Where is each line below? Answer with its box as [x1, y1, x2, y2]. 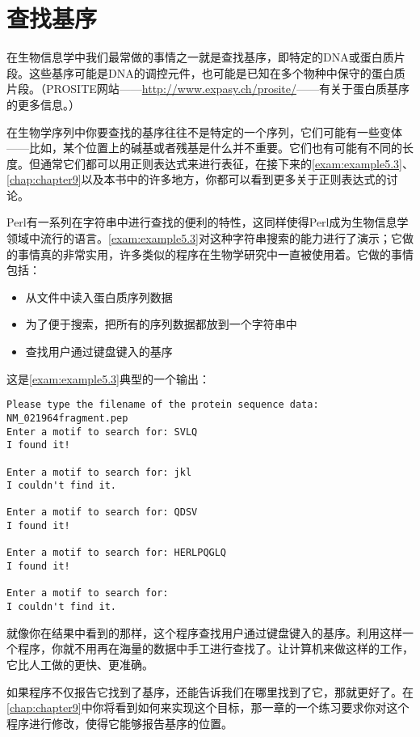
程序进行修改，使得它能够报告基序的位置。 [6, 714, 233, 731]
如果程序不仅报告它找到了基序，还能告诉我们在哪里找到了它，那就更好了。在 [6, 683, 414, 700]
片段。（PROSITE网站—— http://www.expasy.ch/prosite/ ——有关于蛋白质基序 [6, 80, 409, 97]
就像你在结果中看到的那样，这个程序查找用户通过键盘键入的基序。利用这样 [6, 624, 402, 641]
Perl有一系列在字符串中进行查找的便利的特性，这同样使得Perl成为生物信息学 [6, 214, 409, 231]
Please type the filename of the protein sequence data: [6, 399, 319, 411]
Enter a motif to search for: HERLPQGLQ [6, 547, 227, 559]
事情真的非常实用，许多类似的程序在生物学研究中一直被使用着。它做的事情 [17, 245, 414, 262]
